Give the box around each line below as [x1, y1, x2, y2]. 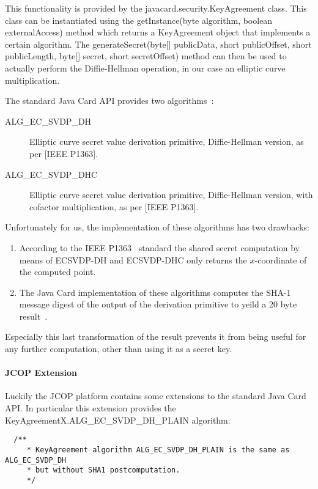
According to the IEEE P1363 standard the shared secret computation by [19, 241, 300, 254]
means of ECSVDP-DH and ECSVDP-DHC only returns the [19, 253, 247, 266]
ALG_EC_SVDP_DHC [5, 167, 98, 180]
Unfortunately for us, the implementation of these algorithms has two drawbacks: [5, 221, 309, 233]
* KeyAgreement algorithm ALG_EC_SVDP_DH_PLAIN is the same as [26, 445, 290, 454]
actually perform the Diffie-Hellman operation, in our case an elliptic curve [5, 61, 286, 74]
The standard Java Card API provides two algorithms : [5, 94, 214, 107]
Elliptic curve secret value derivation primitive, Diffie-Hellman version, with [29, 188, 313, 201]
